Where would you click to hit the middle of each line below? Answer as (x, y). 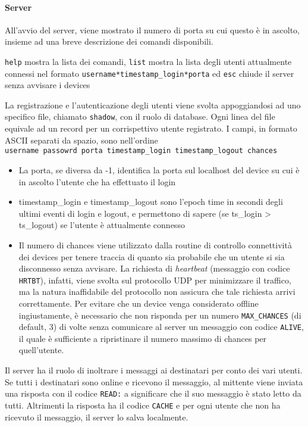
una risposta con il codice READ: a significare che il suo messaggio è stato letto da (153, 393)
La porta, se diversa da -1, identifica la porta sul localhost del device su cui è (159, 169)
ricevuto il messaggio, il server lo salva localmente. (97, 417)
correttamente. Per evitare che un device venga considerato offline (139, 303)
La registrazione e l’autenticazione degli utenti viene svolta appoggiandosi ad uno (153, 105)
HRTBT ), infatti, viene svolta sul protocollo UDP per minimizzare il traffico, (155, 280)
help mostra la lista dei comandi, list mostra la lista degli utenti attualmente (148, 61)
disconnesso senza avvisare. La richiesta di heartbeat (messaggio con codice (154, 268)
